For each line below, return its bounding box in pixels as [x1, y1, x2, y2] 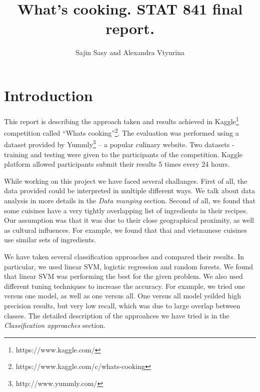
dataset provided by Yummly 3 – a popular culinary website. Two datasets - [4, 138, 234, 149]
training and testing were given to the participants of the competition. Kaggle [4, 149, 243, 159]
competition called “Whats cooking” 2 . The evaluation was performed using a [4, 126, 239, 138]
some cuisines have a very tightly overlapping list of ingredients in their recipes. [4, 205, 248, 215]
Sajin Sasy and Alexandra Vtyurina [75, 47, 184, 58]
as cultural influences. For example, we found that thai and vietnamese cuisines [4, 224, 247, 235]
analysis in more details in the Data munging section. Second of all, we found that [4, 195, 255, 205]
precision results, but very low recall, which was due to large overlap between [4, 300, 240, 310]
